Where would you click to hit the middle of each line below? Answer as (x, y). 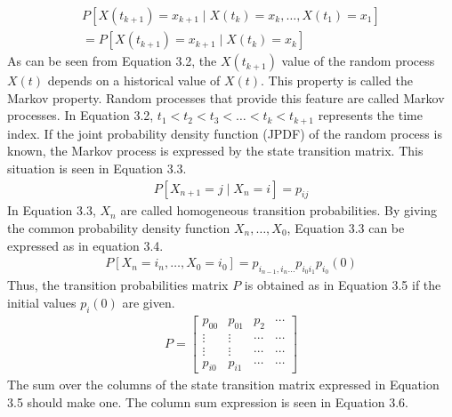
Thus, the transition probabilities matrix (118, 285)
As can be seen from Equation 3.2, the (112, 61)
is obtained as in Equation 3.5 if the (343, 285)
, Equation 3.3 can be (346, 227)
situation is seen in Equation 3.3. (97, 168)
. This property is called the (337, 80)
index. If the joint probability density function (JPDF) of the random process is (225, 133)
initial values (42, 302)
